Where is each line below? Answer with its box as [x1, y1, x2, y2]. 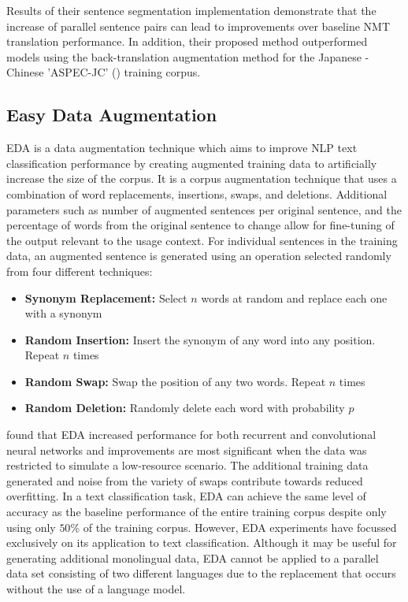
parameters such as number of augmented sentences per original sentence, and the [6, 201, 402, 217]
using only [6, 518, 56, 535]
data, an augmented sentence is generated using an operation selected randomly [6, 247, 391, 264]
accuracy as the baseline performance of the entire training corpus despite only [6, 504, 387, 520]
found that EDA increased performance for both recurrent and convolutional [6, 426, 376, 443]
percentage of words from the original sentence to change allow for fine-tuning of [6, 217, 395, 233]
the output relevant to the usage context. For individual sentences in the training [6, 232, 398, 248]
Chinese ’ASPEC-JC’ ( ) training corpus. [6, 64, 201, 80]
